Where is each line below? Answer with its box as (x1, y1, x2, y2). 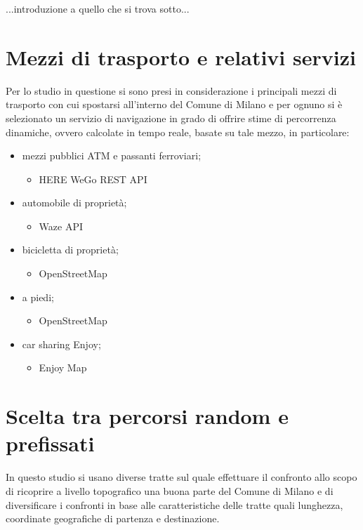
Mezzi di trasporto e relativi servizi (6, 42, 356, 71)
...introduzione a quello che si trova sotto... (6, 1, 190, 15)
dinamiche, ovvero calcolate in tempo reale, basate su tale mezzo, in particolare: (6, 124, 350, 139)
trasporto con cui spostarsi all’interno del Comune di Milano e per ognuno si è (6, 97, 343, 112)
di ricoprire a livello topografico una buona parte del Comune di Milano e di (6, 483, 334, 498)
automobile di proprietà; (22, 195, 127, 210)
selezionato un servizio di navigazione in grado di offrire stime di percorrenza (6, 110, 336, 125)
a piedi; (22, 289, 54, 304)
